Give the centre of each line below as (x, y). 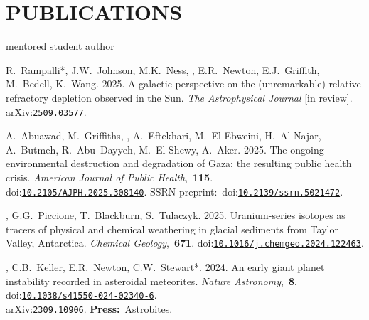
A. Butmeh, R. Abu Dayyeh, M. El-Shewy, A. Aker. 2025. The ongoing (165, 149)
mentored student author (60, 46)
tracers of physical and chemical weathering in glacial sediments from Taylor (172, 229)
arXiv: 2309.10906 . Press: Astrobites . (89, 308)
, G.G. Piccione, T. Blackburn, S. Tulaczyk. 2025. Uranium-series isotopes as (176, 215)
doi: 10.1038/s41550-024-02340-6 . (81, 295)
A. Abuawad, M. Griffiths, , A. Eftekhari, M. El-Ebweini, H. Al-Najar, (164, 135)
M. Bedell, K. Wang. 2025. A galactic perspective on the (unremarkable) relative (183, 84)
